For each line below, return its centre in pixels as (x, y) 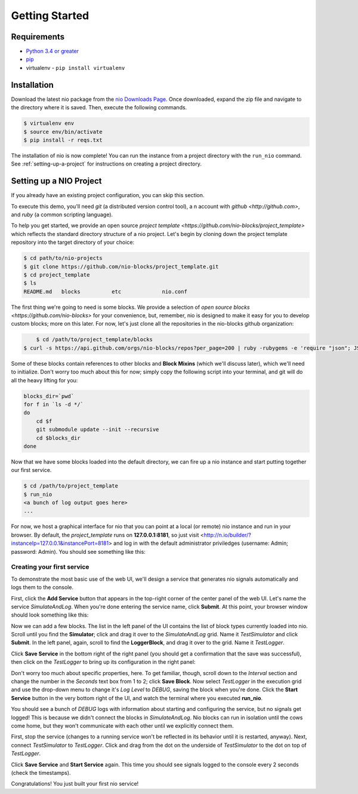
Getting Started (50, 16)
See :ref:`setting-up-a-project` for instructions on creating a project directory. (107, 164)
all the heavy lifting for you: (44, 380)
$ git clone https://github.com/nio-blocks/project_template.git (121, 266)
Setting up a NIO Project (56, 181)
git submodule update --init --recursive (98, 430)
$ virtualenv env (49, 123)
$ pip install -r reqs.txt (63, 140)
